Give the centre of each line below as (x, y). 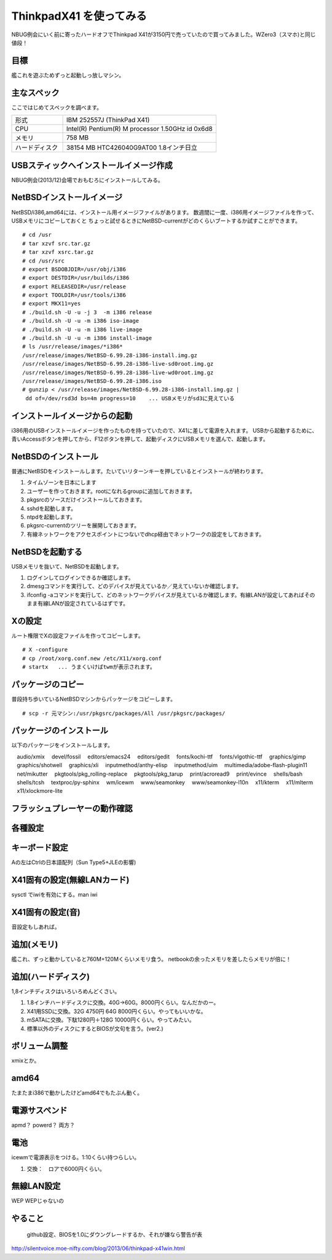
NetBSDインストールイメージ (67, 198)
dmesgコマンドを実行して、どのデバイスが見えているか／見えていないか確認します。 (134, 586)
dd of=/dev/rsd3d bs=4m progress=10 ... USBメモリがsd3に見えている (130, 398)
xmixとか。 (26, 1061)
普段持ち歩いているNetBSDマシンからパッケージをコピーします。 (94, 699)
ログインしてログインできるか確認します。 (80, 577)
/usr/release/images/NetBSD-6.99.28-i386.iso (92, 381)
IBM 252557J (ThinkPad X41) (108, 120)
